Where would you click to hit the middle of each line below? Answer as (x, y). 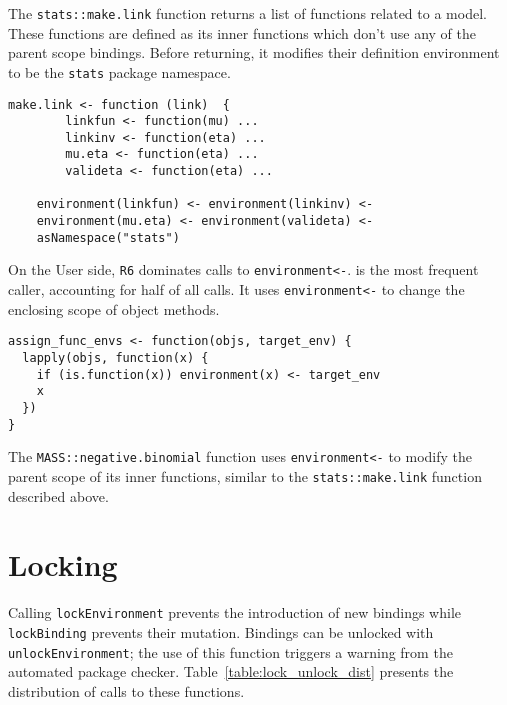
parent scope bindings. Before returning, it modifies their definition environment (254, 52)
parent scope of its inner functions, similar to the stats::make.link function (245, 475)
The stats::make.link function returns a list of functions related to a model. (247, 13)
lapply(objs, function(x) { (115, 357)
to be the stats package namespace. (119, 71)
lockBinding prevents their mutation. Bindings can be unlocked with (221, 631)
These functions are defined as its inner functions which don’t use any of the (242, 32)
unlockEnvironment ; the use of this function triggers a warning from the (230, 651)
